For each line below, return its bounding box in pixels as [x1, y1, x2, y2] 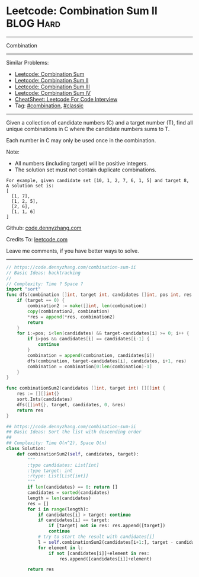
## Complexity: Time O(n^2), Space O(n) [6, 440, 108, 446]
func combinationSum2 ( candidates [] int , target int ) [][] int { [6, 385, 166, 391]
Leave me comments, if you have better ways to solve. [6, 247, 139, 254]
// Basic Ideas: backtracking [6, 270, 81, 276]
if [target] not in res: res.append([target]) [48, 523, 166, 529]
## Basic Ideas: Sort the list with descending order [6, 429, 142, 435]
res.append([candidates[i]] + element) [59, 556, 152, 562]
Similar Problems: [6, 59, 49, 66]
